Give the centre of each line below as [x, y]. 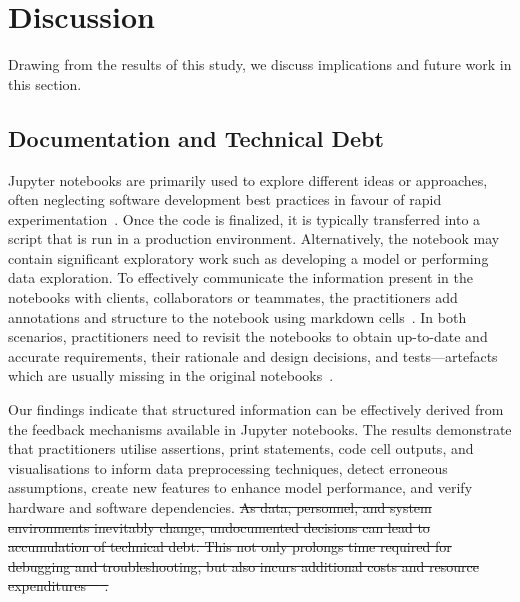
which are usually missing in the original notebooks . [171, 375]
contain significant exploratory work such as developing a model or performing [248, 257]
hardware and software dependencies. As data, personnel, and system [220, 507]
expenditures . [58, 585]
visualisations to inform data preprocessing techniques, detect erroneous [228, 467]
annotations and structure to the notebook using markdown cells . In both [237, 316]
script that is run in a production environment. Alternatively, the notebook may [254, 238]
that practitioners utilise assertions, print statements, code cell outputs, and [241, 448]
